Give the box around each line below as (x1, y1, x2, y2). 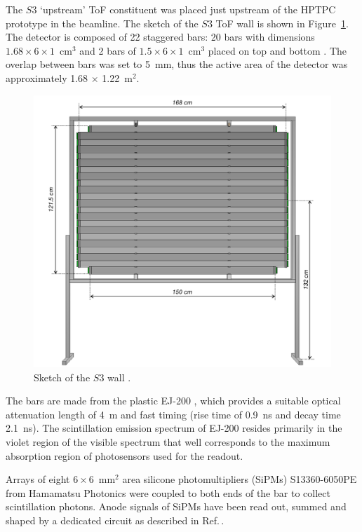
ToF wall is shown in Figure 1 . (215, 15, 349, 30)
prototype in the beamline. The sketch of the (6, 15, 199, 30)
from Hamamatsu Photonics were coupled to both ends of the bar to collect (6, 485, 330, 500)
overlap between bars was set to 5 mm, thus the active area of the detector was (6, 57, 348, 71)
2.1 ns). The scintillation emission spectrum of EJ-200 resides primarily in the (6, 421, 342, 435)
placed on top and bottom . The (208, 43, 347, 57)
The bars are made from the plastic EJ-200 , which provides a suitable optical (6, 393, 341, 408)
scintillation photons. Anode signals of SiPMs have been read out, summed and (6, 499, 347, 514)
